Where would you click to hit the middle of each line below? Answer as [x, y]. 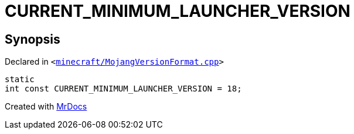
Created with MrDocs [46, 107]
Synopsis [33, 39]
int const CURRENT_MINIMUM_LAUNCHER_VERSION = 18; [123, 89]
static [20, 80]
